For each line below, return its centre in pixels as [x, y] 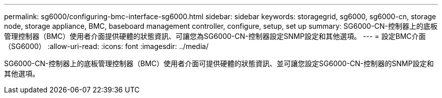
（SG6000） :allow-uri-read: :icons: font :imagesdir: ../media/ [106, 46]
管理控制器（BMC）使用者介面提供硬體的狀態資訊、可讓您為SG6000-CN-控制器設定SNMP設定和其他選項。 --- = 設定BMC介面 [215, 36]
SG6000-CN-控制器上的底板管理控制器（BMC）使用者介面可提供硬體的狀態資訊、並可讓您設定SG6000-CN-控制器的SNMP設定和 [219, 63]
